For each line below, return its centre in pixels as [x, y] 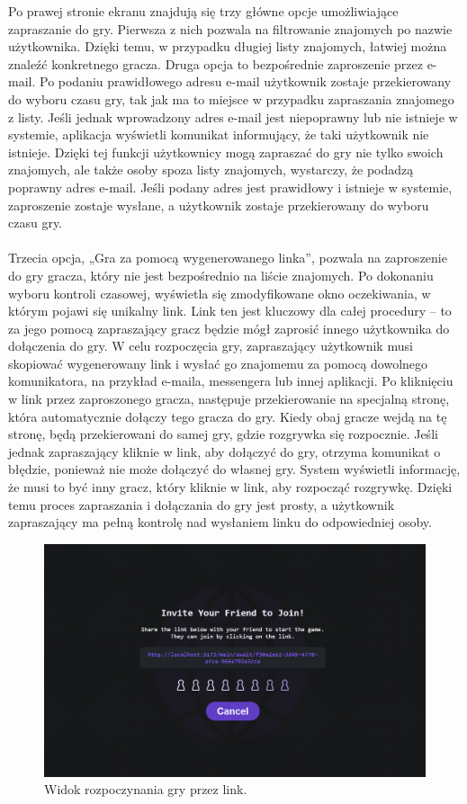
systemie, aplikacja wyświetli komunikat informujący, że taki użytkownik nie [219, 134]
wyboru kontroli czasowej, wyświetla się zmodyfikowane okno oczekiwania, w [220, 293]
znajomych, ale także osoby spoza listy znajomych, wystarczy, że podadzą [211, 170]
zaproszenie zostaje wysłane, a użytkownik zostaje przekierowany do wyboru [219, 205]
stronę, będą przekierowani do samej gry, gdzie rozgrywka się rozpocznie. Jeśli [223, 434]
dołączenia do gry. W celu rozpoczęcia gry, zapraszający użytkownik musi [211, 346]
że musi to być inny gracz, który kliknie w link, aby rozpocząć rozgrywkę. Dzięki [230, 487]
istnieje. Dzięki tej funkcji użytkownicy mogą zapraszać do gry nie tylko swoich [226, 152]
